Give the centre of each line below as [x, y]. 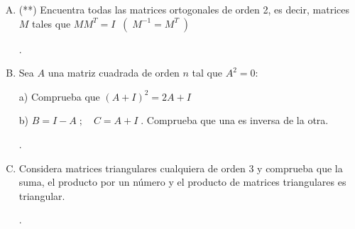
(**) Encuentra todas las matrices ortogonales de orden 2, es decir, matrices [184, 9]
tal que [207, 73]
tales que [51, 23]
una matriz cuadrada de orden [114, 73]
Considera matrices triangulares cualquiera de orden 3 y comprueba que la [181, 168]
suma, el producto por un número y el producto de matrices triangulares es [182, 182]
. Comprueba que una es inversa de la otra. [235, 120]
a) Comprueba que [59, 96]
